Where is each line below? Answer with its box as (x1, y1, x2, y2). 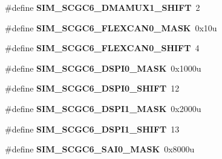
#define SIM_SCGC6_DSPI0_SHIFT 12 (5, 82, 180, 95)
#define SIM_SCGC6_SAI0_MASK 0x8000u (5, 143, 195, 155)
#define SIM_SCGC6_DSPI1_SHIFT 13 (5, 122, 180, 135)
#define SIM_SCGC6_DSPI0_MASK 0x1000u (5, 61, 201, 74)
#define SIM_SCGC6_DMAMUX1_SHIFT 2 (5, 1, 200, 13)
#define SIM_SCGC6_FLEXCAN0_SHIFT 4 (5, 42, 200, 54)
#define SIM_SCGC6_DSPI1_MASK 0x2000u (5, 102, 201, 114)
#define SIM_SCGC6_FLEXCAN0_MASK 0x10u (5, 21, 217, 34)
